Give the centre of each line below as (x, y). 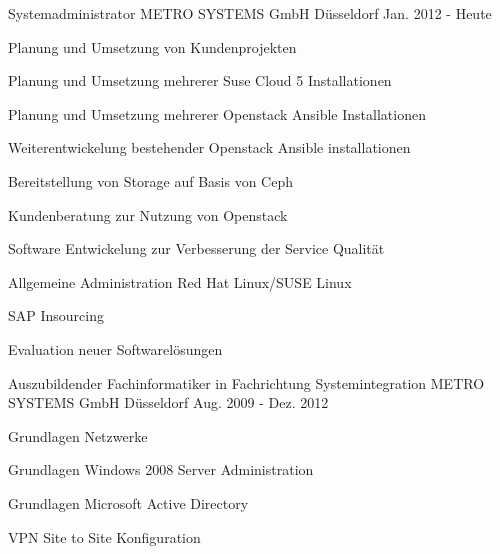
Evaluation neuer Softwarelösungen (115, 348)
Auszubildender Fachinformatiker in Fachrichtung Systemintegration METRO (246, 382)
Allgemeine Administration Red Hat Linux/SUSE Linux (180, 281)
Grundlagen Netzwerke (78, 435)
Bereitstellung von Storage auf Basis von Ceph (150, 180)
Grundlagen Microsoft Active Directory (128, 502)
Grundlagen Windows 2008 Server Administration (161, 469)
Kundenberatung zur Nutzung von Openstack (148, 214)
